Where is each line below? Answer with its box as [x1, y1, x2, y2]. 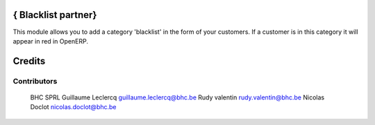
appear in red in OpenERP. [12, 37, 88, 45]
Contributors [12, 76, 58, 86]
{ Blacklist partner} [12, 9, 97, 21]
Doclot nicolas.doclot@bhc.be [30, 103, 117, 111]
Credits [12, 55, 46, 67]
